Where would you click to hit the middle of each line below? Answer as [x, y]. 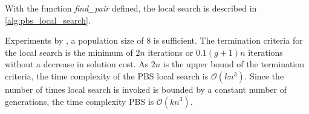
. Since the [264, 75]
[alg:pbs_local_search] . [48, 20]
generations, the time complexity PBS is [80, 101]
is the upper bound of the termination [234, 64]
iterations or [171, 52]
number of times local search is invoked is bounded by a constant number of [146, 89]
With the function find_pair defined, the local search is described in [131, 8]
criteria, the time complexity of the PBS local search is [107, 75]
